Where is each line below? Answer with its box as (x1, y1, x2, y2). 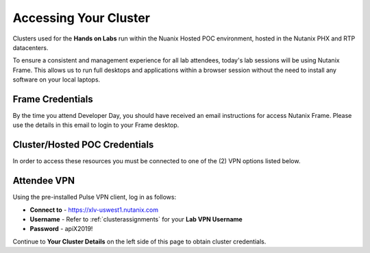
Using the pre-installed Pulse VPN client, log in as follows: (12, 193, 177, 202)
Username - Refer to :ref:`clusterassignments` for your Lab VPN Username (29, 215, 243, 223)
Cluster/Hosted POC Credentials (12, 139, 154, 151)
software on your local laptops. (12, 75, 101, 84)
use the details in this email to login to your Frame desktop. (12, 121, 180, 130)
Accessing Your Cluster (12, 10, 151, 25)
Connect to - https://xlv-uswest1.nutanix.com (29, 206, 159, 214)
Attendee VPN (12, 175, 75, 186)
